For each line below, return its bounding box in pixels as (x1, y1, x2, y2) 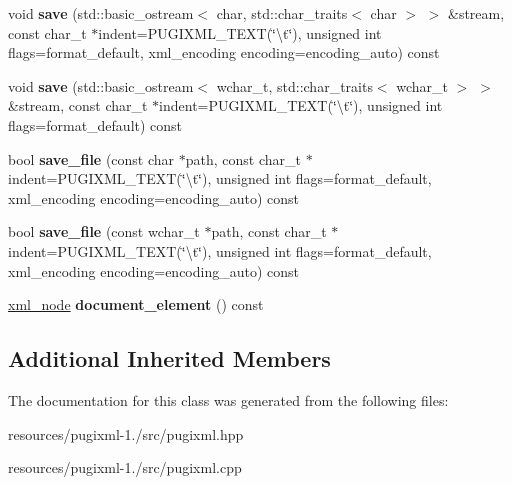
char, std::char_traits (216, 3, 348, 23)
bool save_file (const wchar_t (8, 221, 200, 242)
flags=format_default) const (8, 114, 183, 135)
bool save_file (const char (8, 148, 175, 169)
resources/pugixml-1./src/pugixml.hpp (8, 423, 244, 444)
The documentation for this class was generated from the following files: (8, 389, 449, 410)
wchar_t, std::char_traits (216, 75, 373, 96)
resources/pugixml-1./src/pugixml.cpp (8, 457, 242, 478)
